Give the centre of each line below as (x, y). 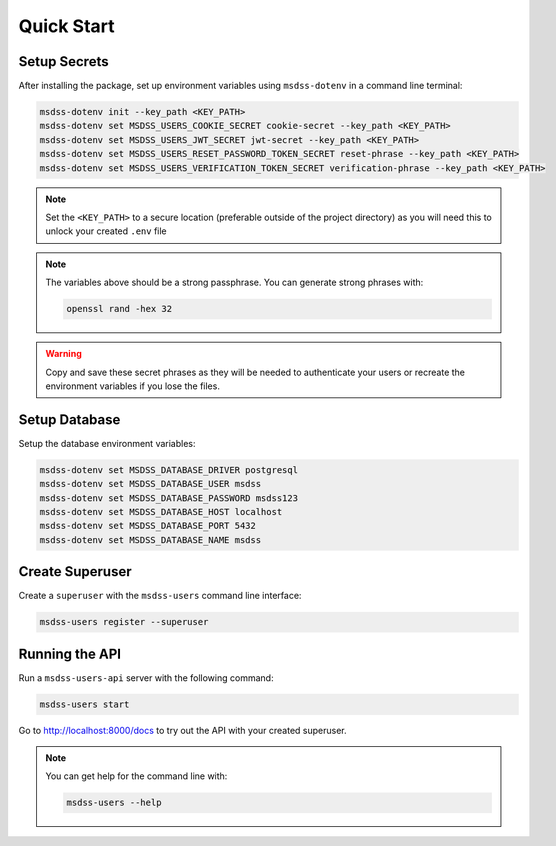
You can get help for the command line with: (136, 776)
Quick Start (66, 26)
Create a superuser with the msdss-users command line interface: (160, 596)
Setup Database (69, 419)
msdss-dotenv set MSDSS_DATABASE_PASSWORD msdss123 (169, 498)
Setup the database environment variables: (107, 443)
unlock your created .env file (106, 231)
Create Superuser (75, 571)
